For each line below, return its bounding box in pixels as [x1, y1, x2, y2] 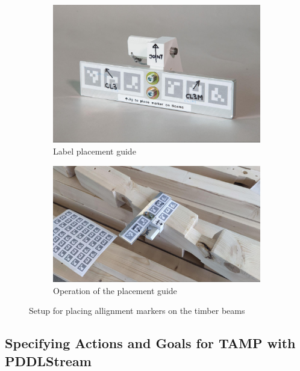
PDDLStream [5, 351, 92, 370]
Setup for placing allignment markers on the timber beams [29, 304, 245, 317]
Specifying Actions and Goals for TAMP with [5, 334, 296, 352]
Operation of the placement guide [53, 284, 177, 296]
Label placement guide [53, 144, 136, 157]
